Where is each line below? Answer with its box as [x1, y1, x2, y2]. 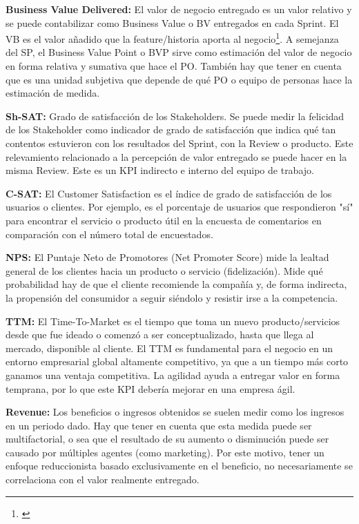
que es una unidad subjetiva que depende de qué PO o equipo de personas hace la [6, 72, 353, 86]
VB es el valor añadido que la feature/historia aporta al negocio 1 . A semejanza [6, 30, 339, 46]
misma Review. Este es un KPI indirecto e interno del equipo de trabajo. [6, 163, 314, 177]
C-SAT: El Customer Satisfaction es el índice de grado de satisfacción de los [6, 186, 332, 200]
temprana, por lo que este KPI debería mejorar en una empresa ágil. [6, 381, 295, 396]
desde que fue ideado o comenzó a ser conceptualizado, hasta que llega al [6, 327, 314, 342]
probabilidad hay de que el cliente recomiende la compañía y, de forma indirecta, [6, 277, 347, 291]
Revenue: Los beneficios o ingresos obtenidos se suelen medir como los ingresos [6, 405, 345, 419]
